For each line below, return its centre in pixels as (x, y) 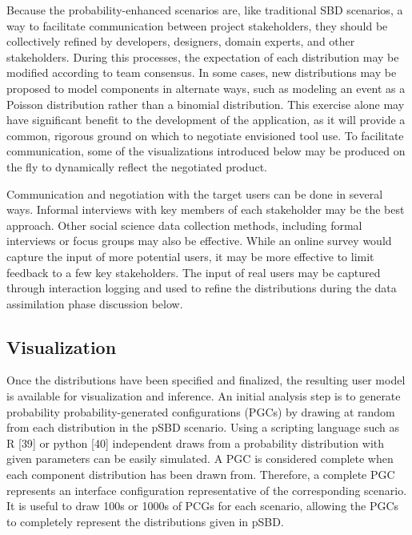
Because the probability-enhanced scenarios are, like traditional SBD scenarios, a (205, 10)
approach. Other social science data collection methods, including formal (184, 225)
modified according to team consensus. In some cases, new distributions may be (202, 72)
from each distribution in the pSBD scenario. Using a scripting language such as (203, 427)
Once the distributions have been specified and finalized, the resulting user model (206, 380)
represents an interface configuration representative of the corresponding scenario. (207, 490)
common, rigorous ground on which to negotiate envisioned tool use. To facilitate (205, 135)
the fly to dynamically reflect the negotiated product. (137, 166)
